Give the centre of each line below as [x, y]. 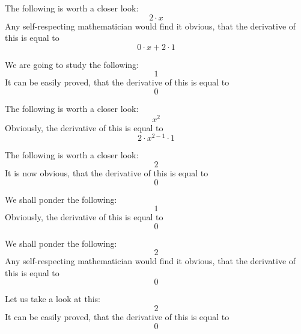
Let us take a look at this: [53, 299]
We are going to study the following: [72, 64]
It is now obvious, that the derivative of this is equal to [107, 172]
